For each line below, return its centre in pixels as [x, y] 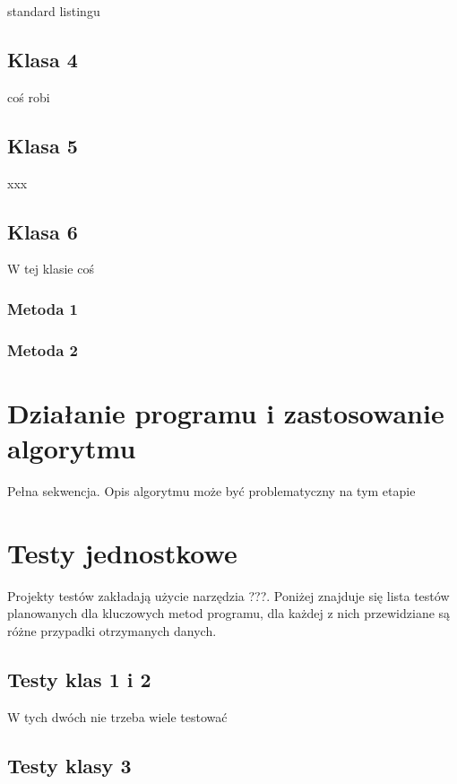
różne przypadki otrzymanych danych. [112, 630]
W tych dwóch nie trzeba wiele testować [117, 716]
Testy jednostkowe [122, 552]
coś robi [29, 96]
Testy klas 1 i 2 [79, 679]
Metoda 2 [43, 349]
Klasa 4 [43, 59]
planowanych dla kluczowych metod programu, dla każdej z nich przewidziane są [229, 613]
